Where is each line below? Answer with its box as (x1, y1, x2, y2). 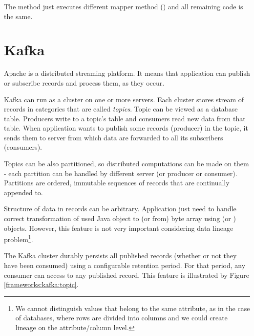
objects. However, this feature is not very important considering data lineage (4, 223, 233, 233)
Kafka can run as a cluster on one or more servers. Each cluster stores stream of (4, 94, 244, 104)
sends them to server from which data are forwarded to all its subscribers (4, 132, 223, 142)
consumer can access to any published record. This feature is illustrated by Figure (4, 269, 249, 280)
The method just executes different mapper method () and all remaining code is (4, 1, 243, 11)
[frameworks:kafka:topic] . (4, 279, 79, 290)
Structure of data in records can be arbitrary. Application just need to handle (4, 203, 236, 214)
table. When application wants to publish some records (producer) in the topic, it (4, 123, 248, 133)
